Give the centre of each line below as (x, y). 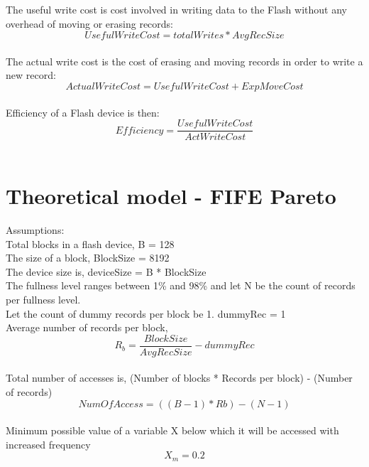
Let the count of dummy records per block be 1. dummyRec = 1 (146, 313)
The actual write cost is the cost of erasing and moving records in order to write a (184, 61)
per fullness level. (43, 299)
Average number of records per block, (87, 327)
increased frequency (48, 444)
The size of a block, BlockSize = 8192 (88, 258)
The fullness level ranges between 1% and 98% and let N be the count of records (181, 285)
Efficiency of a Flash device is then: (83, 112)
